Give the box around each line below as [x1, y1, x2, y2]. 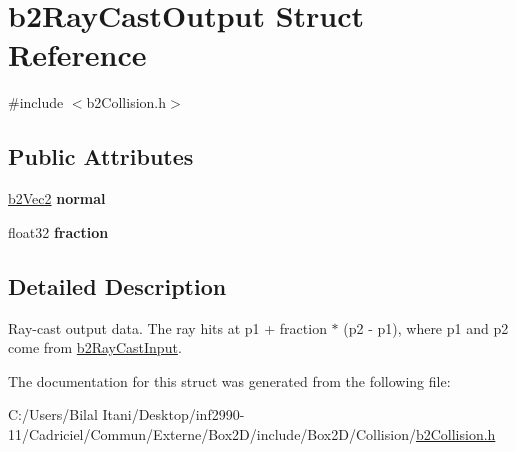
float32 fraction [8, 221, 109, 242]
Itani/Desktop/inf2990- [102, 404, 245, 425]
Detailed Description [8, 270, 227, 301]
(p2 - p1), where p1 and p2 [343, 317, 509, 338]
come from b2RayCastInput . [8, 337, 182, 358]
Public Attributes [8, 141, 194, 172]
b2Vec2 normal [8, 188, 106, 209]
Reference [8, 34, 147, 75]
